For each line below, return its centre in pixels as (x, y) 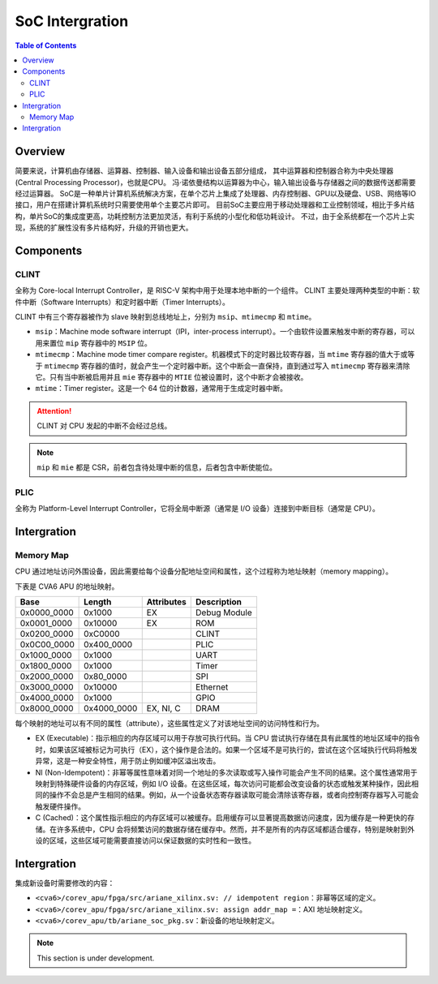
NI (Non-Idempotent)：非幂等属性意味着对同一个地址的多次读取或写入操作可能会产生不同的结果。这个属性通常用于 (226, 772)
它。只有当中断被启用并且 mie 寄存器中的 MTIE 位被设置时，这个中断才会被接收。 (172, 377)
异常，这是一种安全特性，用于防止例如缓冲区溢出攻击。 (128, 761)
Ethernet (212, 687)
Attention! (54, 410)
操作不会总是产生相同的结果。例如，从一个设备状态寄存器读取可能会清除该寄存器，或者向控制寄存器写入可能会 (234, 795)
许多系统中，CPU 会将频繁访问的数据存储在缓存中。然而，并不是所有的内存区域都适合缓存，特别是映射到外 (236, 829)
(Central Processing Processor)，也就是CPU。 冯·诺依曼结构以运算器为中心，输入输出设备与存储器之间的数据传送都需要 (215, 182)
